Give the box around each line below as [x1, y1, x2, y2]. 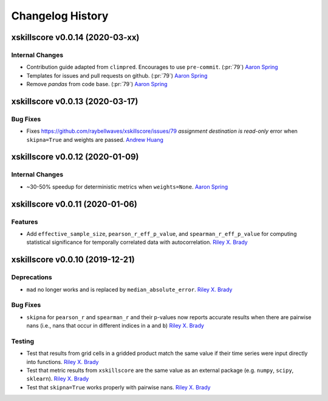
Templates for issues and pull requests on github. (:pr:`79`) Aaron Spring [26, 72, 208, 79]
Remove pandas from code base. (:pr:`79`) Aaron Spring [26, 81, 168, 88]
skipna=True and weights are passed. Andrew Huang [26, 136, 163, 143]
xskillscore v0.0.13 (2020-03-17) [11, 96, 138, 106]
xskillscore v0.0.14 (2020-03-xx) [11, 32, 140, 42]
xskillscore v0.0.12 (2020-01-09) [11, 152, 139, 162]
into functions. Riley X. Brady [26, 358, 99, 365]
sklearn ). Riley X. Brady [26, 375, 89, 382]
